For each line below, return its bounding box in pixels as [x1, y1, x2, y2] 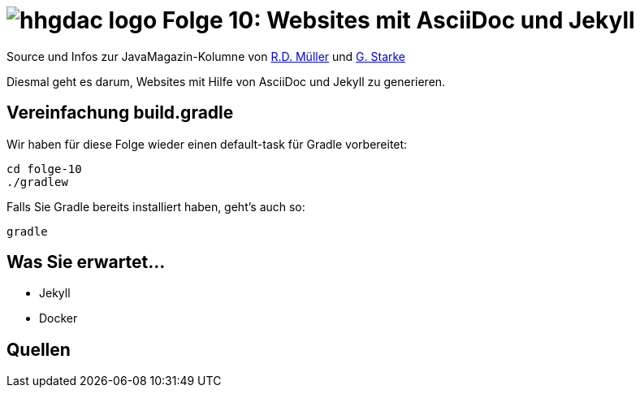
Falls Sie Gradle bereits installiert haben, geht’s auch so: [6, 199, 305, 214]
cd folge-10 [6, 162, 82, 175]
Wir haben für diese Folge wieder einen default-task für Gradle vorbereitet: [6, 136, 408, 151]
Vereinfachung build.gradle [6, 102, 234, 123]
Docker [39, 311, 78, 326]
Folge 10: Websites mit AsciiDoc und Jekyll [162, 6, 635, 34]
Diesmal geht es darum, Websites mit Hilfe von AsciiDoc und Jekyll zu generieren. [6, 74, 446, 89]
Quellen [6, 339, 71, 360]
